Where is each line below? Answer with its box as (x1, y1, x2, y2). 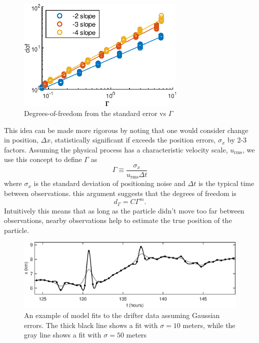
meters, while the (182, 319, 235, 330)
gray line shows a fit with (24, 329, 101, 340)
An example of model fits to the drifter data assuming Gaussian (24, 310, 220, 320)
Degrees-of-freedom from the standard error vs (24, 107, 166, 118)
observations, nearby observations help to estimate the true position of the (4, 215, 232, 225)
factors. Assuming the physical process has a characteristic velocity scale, (4, 144, 228, 154)
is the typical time (198, 178, 254, 188)
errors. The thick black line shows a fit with (24, 319, 158, 330)
